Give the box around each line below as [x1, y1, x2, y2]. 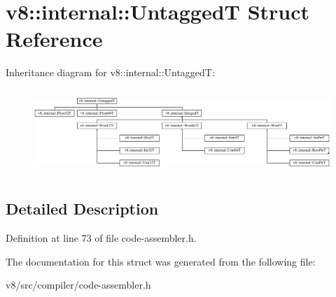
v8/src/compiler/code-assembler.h [6, 277, 151, 292]
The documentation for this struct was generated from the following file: [6, 254, 316, 268]
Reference [6, 24, 103, 53]
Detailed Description [6, 198, 159, 219]
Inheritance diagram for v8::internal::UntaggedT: [6, 65, 215, 80]
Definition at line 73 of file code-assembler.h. [6, 231, 197, 245]
